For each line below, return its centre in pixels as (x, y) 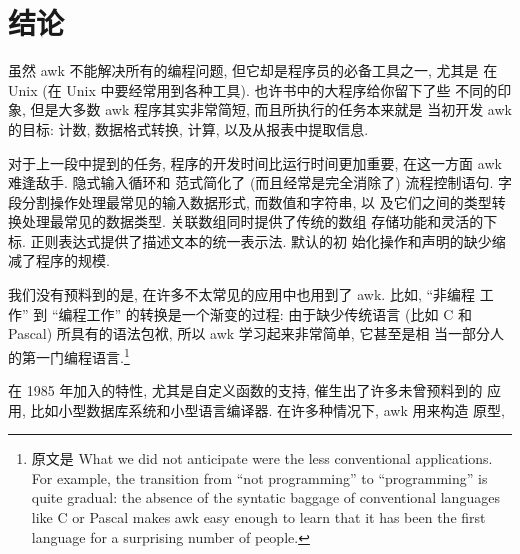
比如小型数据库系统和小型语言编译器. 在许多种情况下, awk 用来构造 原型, (267, 409)
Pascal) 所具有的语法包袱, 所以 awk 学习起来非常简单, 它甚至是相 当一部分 (249, 333)
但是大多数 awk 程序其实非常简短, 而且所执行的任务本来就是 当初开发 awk (271, 109)
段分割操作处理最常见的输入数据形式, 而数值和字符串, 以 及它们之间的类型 (250, 201)
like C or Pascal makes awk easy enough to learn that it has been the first (258, 517)
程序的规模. (72, 260)
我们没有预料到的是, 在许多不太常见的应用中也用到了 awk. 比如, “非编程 (242, 294)
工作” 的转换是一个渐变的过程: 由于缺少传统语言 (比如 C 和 (279, 313)
